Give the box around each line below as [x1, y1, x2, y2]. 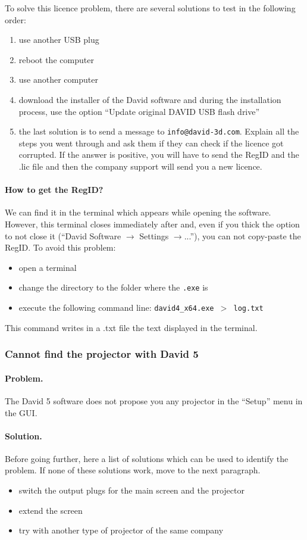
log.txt [233, 304, 264, 313]
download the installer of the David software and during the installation [18, 93, 281, 105]
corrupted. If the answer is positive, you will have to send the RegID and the [18, 148, 299, 161]
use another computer [18, 73, 98, 86]
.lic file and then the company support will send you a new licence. [18, 160, 262, 172]
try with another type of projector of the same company [18, 524, 224, 536]
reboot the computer [18, 53, 94, 65]
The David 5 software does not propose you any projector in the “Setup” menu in [5, 394, 303, 407]
